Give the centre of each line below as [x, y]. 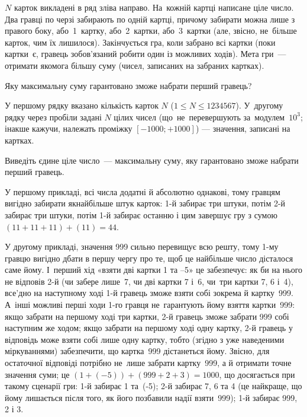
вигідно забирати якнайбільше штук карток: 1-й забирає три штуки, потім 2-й [145, 203]
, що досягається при [257, 374]
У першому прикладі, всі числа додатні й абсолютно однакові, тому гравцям [143, 191]
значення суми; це [37, 374]
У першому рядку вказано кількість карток [82, 105]
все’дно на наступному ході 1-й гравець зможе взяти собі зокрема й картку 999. [149, 293]
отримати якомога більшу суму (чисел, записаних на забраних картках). [135, 65]
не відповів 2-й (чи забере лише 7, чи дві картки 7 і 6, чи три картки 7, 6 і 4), [149, 281]
